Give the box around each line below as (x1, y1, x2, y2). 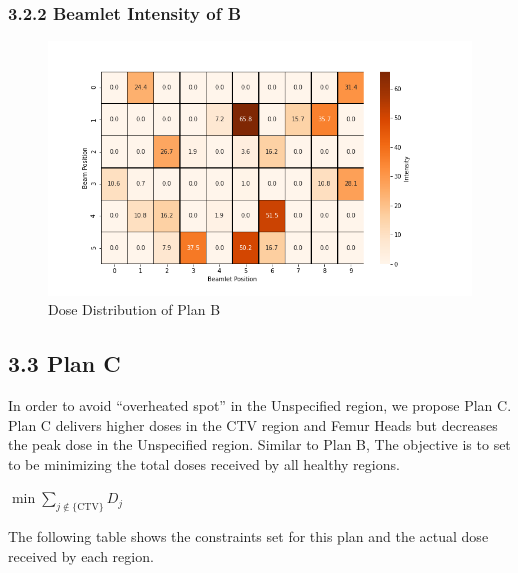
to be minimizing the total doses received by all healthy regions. (8, 453, 400, 474)
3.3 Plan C (8, 348, 121, 379)
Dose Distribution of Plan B (48, 299, 221, 320)
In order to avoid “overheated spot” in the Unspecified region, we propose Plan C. (8, 395, 512, 415)
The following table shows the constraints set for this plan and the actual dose (8, 526, 489, 547)
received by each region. (8, 545, 154, 566)
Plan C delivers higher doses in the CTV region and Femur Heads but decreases (8, 414, 498, 435)
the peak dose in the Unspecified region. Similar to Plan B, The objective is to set (8, 434, 511, 455)
